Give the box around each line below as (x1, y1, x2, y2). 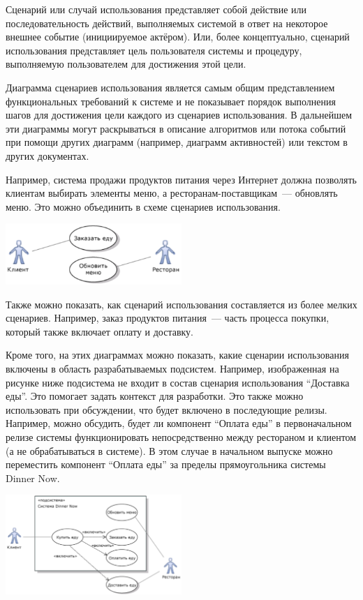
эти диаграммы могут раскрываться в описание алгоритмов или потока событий (6, 121, 346, 135)
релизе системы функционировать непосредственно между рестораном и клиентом (6, 430, 357, 444)
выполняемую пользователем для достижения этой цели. (6, 57, 246, 71)
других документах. (6, 148, 89, 163)
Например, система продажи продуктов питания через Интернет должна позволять (6, 172, 357, 186)
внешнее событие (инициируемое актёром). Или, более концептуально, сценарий (6, 29, 350, 44)
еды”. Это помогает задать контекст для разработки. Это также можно (6, 389, 304, 403)
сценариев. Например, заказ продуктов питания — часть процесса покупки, (6, 310, 329, 325)
